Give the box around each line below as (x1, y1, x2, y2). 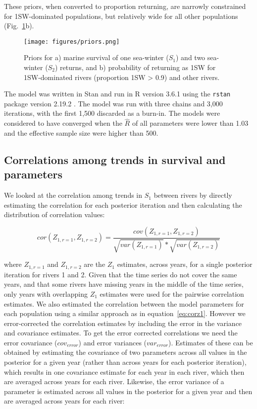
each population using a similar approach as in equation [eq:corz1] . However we (4, 308, 246, 319)
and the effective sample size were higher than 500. (4, 127, 158, 138)
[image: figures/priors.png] (24, 38, 120, 45)
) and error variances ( (78, 337, 147, 347)
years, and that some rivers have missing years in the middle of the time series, (4, 279, 244, 289)
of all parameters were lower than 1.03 (132, 118, 249, 128)
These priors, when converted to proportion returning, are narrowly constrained (4, 1, 246, 11)
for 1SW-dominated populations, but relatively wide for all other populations (4, 10, 238, 21)
